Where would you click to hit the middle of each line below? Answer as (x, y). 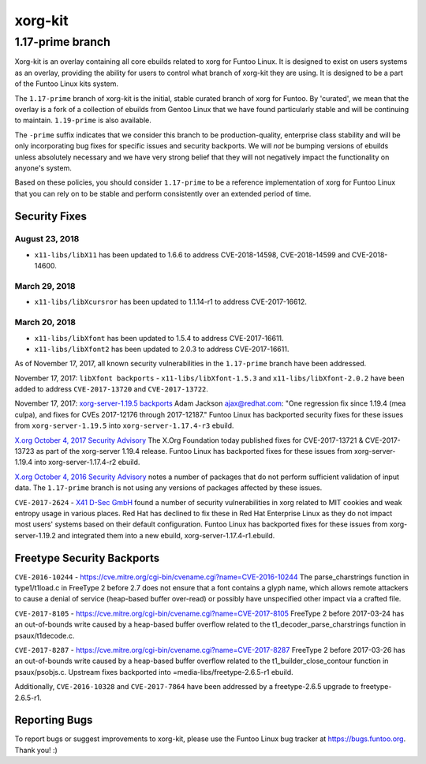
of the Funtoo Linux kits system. (66, 84)
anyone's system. (43, 168)
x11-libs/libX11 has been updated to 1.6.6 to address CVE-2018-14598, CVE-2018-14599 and (192, 255)
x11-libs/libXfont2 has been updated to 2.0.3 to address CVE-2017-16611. (162, 349)
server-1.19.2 (35, 535)
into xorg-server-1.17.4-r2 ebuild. (87, 463)
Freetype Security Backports (87, 558)
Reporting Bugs (54, 720)
